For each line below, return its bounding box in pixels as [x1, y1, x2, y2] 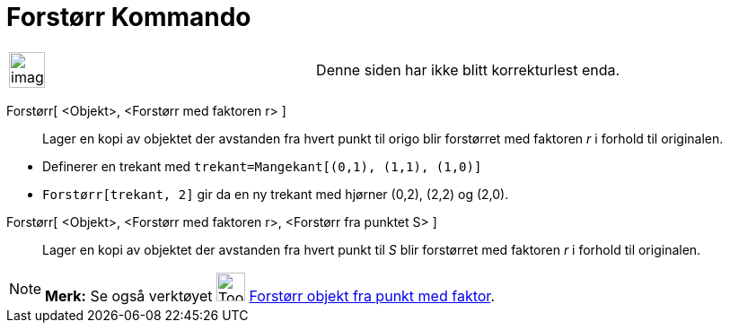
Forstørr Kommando [6, 2, 251, 32]
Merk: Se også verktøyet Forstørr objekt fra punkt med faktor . [45, 286, 495, 305]
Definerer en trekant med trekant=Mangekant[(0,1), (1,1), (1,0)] [42, 158, 482, 174]
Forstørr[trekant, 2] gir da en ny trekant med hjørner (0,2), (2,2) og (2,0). [42, 186, 509, 202]
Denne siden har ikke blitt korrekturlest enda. [316, 60, 620, 79]
